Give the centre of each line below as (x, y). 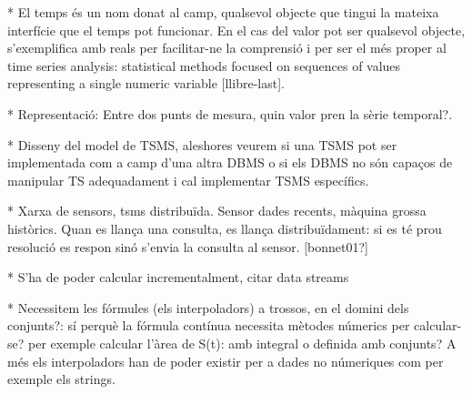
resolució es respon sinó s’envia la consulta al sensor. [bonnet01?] (188, 246)
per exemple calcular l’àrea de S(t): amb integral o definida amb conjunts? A (242, 343)
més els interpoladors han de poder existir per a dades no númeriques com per (226, 361)
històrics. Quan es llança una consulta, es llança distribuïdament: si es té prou (225, 228)
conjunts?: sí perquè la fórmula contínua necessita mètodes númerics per (209, 325)
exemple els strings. (61, 379)
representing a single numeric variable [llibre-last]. (146, 83)
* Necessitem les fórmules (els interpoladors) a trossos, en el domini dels (208, 307)
